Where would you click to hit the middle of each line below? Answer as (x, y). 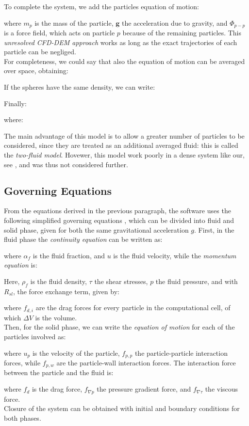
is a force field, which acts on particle (59, 33)
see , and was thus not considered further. (66, 164)
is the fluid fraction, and (69, 255)
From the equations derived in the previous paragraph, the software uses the (117, 211)
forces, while (22, 363)
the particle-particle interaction (181, 353)
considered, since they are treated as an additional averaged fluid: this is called (121, 145)
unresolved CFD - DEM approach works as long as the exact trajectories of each (121, 42)
